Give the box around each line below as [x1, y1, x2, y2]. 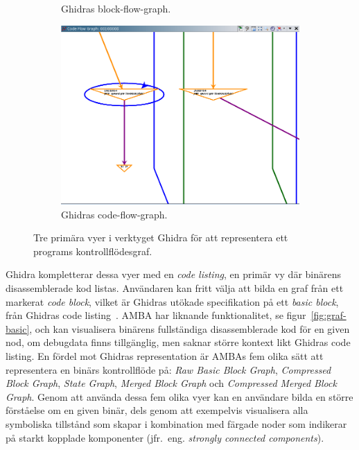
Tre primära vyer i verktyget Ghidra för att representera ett [33, 230, 288, 245]
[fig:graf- [310, 308, 347, 322]
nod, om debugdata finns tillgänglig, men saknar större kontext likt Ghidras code [6, 335, 351, 349]
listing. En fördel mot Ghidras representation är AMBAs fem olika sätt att [6, 349, 324, 363]
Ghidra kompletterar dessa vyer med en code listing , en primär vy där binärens [6, 267, 342, 282]
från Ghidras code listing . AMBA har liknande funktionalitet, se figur [6, 308, 306, 322]
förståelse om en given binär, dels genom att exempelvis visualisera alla [6, 403, 308, 417]
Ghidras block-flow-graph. [61, 1, 171, 15]
